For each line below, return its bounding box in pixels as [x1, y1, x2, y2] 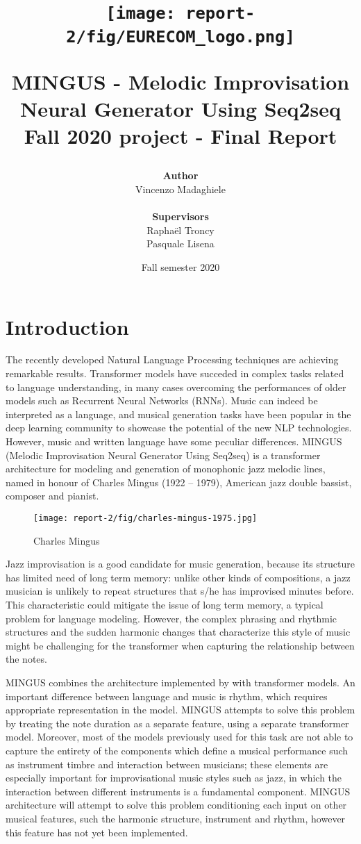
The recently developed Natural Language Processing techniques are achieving [6, 352, 339, 367]
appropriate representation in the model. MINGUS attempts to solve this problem [6, 702, 355, 717]
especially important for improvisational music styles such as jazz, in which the [6, 770, 342, 785]
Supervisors [152, 209, 209, 224]
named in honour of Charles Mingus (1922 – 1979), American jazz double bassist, [6, 474, 352, 489]
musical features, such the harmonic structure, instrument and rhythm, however [6, 811, 346, 825]
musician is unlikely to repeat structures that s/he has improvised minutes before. [6, 584, 354, 598]
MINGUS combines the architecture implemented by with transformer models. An [6, 675, 355, 689]
